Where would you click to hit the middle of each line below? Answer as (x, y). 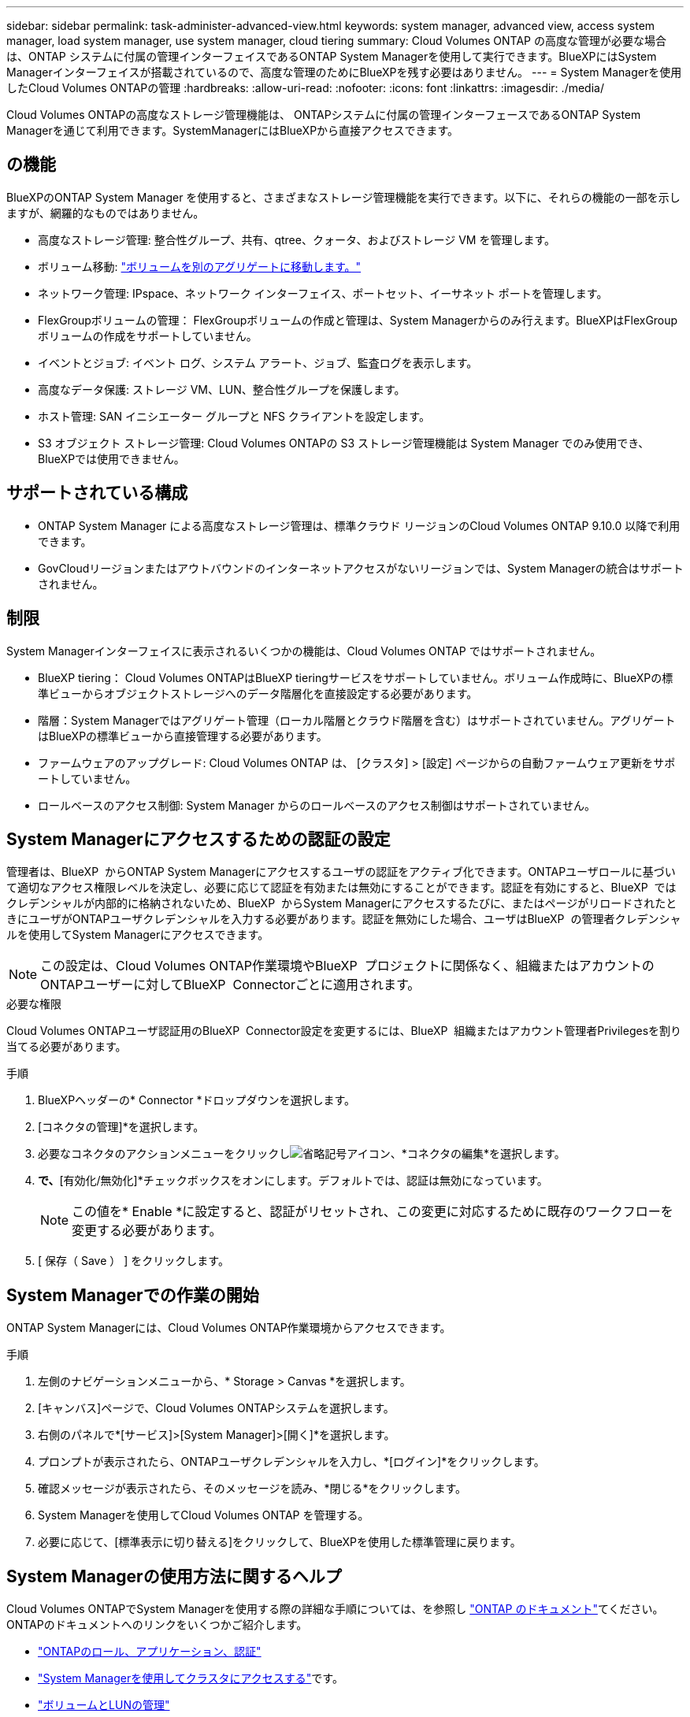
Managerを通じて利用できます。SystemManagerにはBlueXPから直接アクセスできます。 (233, 130)
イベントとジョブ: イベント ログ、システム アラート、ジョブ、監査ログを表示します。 (258, 362)
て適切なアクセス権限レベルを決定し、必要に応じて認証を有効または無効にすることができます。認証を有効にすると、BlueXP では (341, 888)
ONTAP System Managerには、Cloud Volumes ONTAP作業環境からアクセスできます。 (229, 1328)
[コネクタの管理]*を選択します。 (121, 1127)
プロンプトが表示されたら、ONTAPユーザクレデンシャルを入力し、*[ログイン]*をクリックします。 (291, 1462)
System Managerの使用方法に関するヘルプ (174, 1576)
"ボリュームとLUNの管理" (104, 1705)
